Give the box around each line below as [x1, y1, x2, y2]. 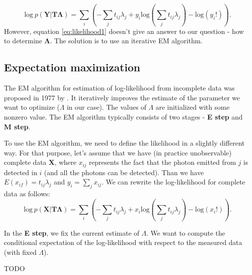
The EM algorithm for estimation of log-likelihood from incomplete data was [4, 83, 235, 93]
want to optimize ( [4, 102, 60, 112]
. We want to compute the [146, 227, 225, 238]
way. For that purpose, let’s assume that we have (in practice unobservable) [4, 147, 232, 157]
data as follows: [4, 188, 51, 199]
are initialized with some [155, 102, 230, 112]
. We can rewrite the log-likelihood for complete [101, 177, 246, 187]
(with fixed [4, 246, 37, 257]
